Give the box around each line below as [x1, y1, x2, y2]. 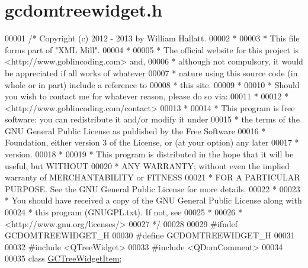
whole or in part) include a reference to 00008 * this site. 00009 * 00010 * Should [5, 78, 300, 91]
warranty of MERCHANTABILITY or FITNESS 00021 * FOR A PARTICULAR [5, 171, 300, 183]
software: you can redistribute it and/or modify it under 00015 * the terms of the [5, 113, 300, 125]
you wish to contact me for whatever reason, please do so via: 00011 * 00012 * [5, 90, 289, 102]
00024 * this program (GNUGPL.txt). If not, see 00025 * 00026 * [5, 206, 242, 218]
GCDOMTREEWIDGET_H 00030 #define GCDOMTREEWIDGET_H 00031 [5, 229, 295, 241]
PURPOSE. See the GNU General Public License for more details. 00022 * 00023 [5, 182, 300, 195]
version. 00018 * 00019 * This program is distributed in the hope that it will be [5, 148, 294, 160]
